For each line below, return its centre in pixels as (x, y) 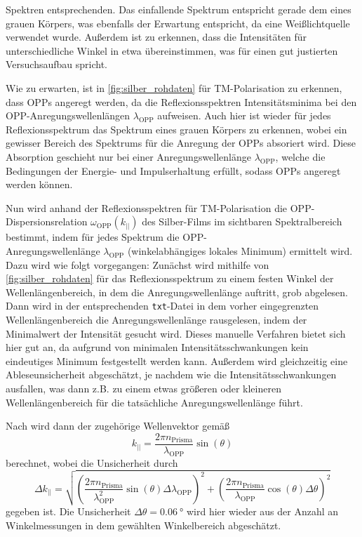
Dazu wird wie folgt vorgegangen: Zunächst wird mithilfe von (138, 264)
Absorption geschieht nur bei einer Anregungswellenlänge (129, 156)
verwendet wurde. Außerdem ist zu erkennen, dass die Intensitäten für (156, 37)
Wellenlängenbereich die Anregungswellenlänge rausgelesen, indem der (156, 319)
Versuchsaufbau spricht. (56, 64)
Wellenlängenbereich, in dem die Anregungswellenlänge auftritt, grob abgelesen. (177, 292)
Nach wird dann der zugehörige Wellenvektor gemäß (118, 426)
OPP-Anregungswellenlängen (68, 115)
